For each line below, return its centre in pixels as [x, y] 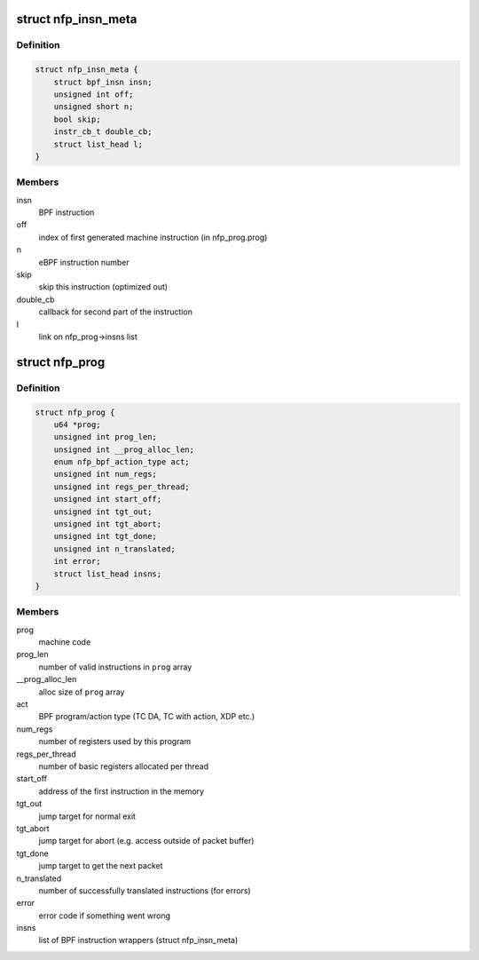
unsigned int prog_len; [105, 437]
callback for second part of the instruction [115, 312]
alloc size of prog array [82, 692]
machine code [65, 642]
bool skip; [77, 119]
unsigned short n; [94, 107]
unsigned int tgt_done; [105, 536]
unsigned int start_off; [108, 499]
